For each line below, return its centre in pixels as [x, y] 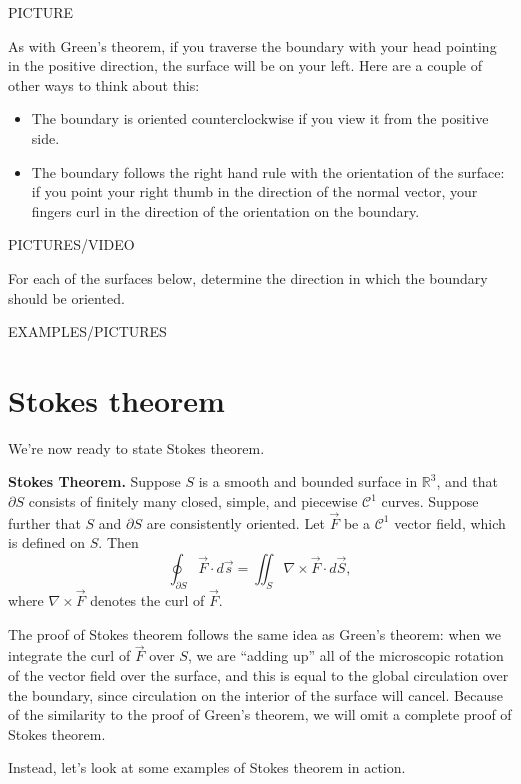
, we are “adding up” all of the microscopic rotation [345, 655]
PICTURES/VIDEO [71, 244]
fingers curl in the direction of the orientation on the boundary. [225, 210]
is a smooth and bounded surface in [308, 481]
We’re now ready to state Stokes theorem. [136, 447]
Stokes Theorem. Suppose [94, 481]
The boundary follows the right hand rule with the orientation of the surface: [268, 171]
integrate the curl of [69, 655]
